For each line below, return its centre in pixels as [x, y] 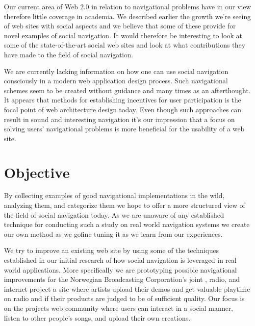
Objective [37, 172]
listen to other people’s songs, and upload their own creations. [97, 317]
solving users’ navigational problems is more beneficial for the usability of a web [124, 129]
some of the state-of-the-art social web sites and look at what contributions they [125, 45]
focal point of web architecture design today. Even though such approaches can [123, 109]
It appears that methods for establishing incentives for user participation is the [123, 100]
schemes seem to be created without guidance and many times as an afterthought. [127, 90]
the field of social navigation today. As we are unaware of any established [114, 214]
